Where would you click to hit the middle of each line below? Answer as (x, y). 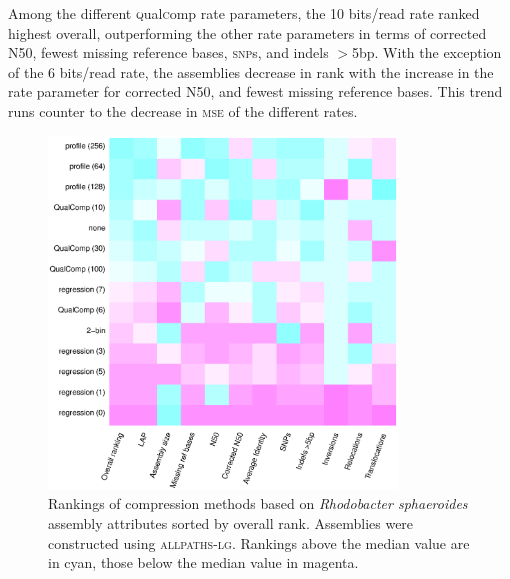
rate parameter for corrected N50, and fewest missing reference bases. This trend (255, 91)
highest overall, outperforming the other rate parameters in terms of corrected (247, 32)
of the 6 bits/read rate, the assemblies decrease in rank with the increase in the (251, 71)
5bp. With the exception (426, 52)
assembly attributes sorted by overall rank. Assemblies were (231, 522)
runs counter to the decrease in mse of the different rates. (183, 110)
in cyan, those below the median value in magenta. (203, 562)
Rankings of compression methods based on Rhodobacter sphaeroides (258, 503)
